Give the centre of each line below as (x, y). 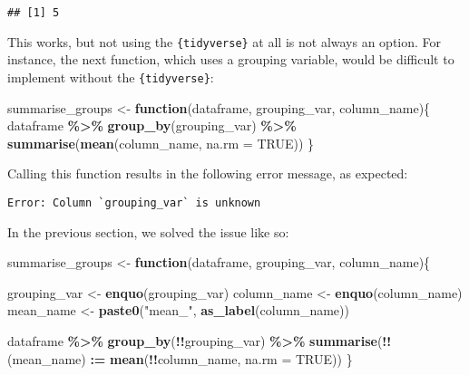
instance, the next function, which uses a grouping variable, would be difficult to (231, 59)
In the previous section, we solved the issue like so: (148, 231)
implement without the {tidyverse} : (111, 77)
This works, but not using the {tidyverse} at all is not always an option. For (225, 41)
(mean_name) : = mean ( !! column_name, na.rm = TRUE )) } (180, 358)
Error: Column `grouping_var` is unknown (134, 202)
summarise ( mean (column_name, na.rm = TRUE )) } (161, 143)
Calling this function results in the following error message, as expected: (208, 173)
